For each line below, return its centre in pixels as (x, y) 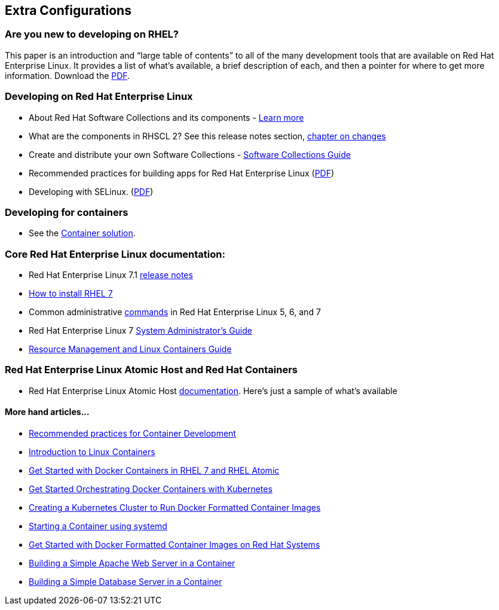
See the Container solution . (82, 233)
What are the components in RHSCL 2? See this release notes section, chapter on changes (207, 136)
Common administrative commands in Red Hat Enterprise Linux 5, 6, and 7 (175, 312)
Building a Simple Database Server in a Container (125, 582)
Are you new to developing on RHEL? (92, 34)
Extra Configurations (68, 10)
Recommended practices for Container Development (132, 434)
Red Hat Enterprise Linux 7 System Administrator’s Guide (140, 331)
